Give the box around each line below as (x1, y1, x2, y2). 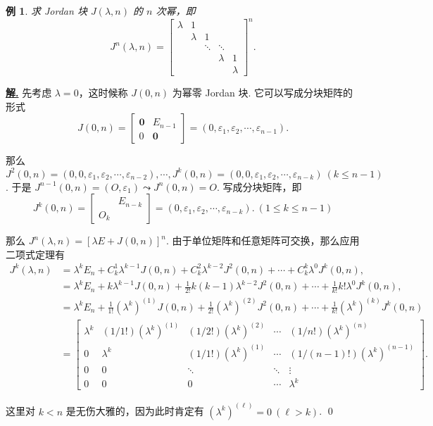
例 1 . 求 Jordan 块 (6, 4, 87, 18)
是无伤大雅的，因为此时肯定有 (65, 403, 204, 418)
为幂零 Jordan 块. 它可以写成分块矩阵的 (172, 85, 353, 100)
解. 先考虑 (6, 85, 52, 100)
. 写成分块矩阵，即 (216, 179, 302, 194)
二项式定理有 (6, 246, 65, 261)
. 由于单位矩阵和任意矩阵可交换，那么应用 (165, 233, 360, 248)
